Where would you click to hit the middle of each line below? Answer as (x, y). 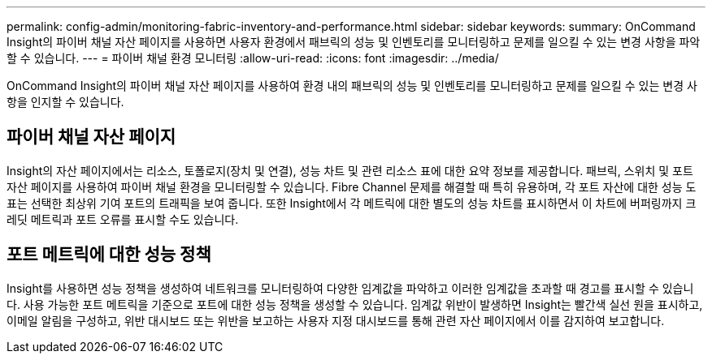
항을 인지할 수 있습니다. (65, 102)
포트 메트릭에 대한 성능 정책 (109, 255)
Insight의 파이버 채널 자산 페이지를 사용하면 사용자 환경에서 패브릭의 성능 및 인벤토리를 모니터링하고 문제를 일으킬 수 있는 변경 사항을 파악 (354, 42)
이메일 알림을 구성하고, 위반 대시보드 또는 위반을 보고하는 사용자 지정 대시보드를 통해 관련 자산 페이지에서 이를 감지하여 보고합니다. (336, 320)
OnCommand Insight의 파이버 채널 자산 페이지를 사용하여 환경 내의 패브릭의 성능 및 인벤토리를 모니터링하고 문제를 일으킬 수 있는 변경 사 (352, 86)
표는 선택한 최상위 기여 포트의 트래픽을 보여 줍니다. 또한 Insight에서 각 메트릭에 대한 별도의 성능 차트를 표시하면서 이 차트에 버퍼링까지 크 (352, 203)
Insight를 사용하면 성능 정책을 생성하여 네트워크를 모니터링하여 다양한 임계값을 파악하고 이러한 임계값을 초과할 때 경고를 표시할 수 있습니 (350, 288)
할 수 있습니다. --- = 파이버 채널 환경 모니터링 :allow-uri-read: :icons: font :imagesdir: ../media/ (253, 58)
